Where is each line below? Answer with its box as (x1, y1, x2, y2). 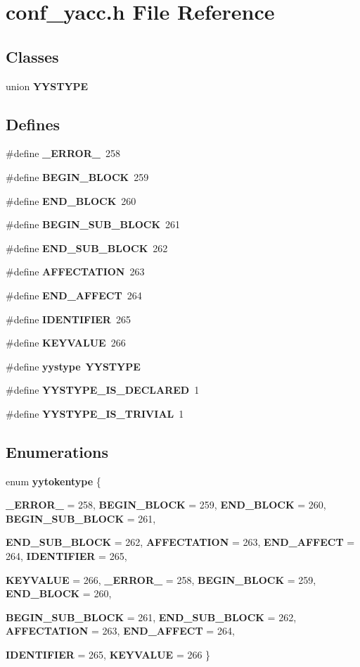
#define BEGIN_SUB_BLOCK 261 (6, 217, 181, 232)
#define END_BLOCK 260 (6, 193, 136, 208)
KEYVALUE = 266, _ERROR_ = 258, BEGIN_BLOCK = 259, (6, 572, 316, 587)
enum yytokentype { (6, 473, 101, 488)
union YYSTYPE (6, 78, 89, 93)
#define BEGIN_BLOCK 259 (6, 169, 149, 184)
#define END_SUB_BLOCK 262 (6, 240, 168, 255)
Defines (6, 113, 60, 135)
